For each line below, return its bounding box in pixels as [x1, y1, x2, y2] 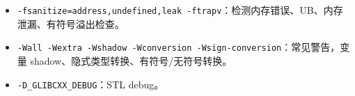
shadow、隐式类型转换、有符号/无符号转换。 [30, 53, 232, 67]
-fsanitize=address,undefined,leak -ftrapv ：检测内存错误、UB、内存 [17, 3, 343, 17]
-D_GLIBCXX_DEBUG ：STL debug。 [17, 77, 164, 91]
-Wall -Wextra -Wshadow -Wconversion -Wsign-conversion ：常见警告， [17, 40, 340, 54]
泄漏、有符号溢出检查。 [17, 16, 125, 31]
